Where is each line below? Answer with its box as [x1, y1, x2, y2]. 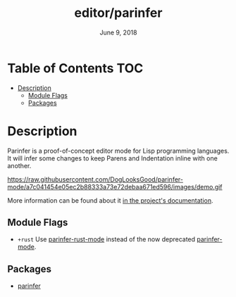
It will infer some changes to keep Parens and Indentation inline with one [7, 153, 218, 163]
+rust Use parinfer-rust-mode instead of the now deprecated [17, 235, 196, 244]
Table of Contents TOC [7, 60, 144, 76]
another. [7, 161, 32, 170]
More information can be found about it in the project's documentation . [7, 196, 213, 205]
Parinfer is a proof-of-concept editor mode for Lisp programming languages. [7, 146, 230, 155]
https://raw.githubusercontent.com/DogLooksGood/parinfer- [7, 175, 183, 184]
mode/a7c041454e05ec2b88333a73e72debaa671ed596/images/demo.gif [7, 182, 223, 191]
